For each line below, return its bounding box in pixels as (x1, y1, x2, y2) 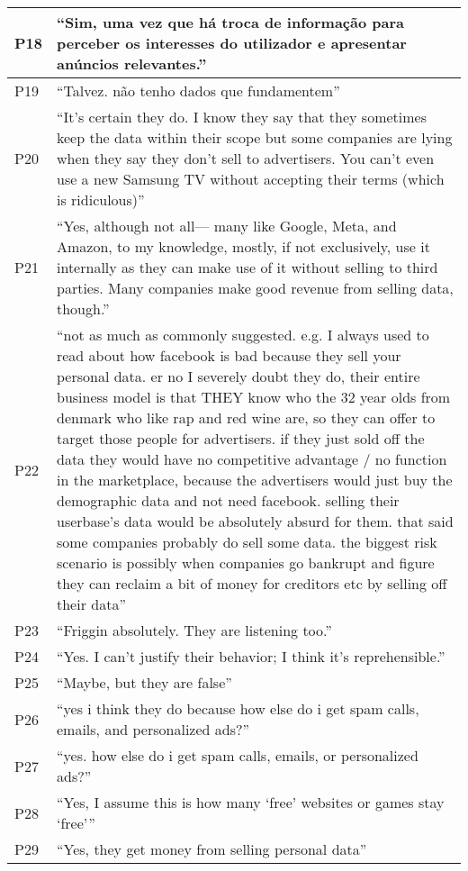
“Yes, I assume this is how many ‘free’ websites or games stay (56, 792, 445, 812)
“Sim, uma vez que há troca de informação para (56, 12, 404, 32)
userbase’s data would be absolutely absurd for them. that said (56, 511, 454, 531)
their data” (56, 594, 126, 614)
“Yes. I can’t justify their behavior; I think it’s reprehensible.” (56, 646, 445, 667)
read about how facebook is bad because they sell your (56, 345, 401, 366)
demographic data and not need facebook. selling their (56, 490, 400, 511)
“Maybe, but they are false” (56, 672, 232, 693)
